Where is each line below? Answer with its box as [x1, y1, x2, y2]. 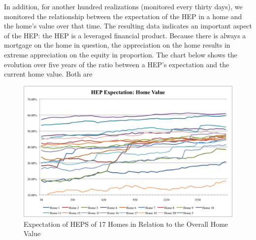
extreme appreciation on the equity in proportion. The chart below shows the [4, 49, 237, 59]
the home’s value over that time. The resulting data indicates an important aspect [4, 21, 253, 31]
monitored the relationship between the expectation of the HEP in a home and [4, 11, 242, 21]
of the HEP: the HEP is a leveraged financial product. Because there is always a [4, 30, 246, 40]
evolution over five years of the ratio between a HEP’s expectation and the [4, 59, 229, 69]
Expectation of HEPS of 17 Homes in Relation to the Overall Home [24, 218, 228, 229]
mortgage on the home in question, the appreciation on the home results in [4, 40, 230, 50]
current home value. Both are [4, 69, 93, 79]
